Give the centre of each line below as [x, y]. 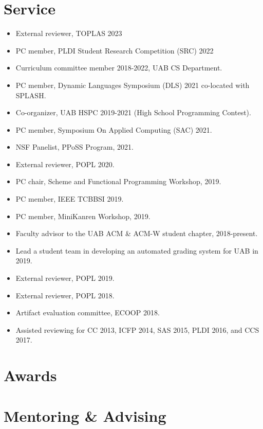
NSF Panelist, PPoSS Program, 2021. [74, 147]
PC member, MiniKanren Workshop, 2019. [83, 216]
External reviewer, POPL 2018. [65, 295]
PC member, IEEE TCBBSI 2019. [70, 199]
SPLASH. [31, 95]
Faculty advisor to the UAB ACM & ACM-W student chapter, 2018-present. [137, 233]
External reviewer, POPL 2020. [65, 164]
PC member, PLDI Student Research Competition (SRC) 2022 [115, 50]
